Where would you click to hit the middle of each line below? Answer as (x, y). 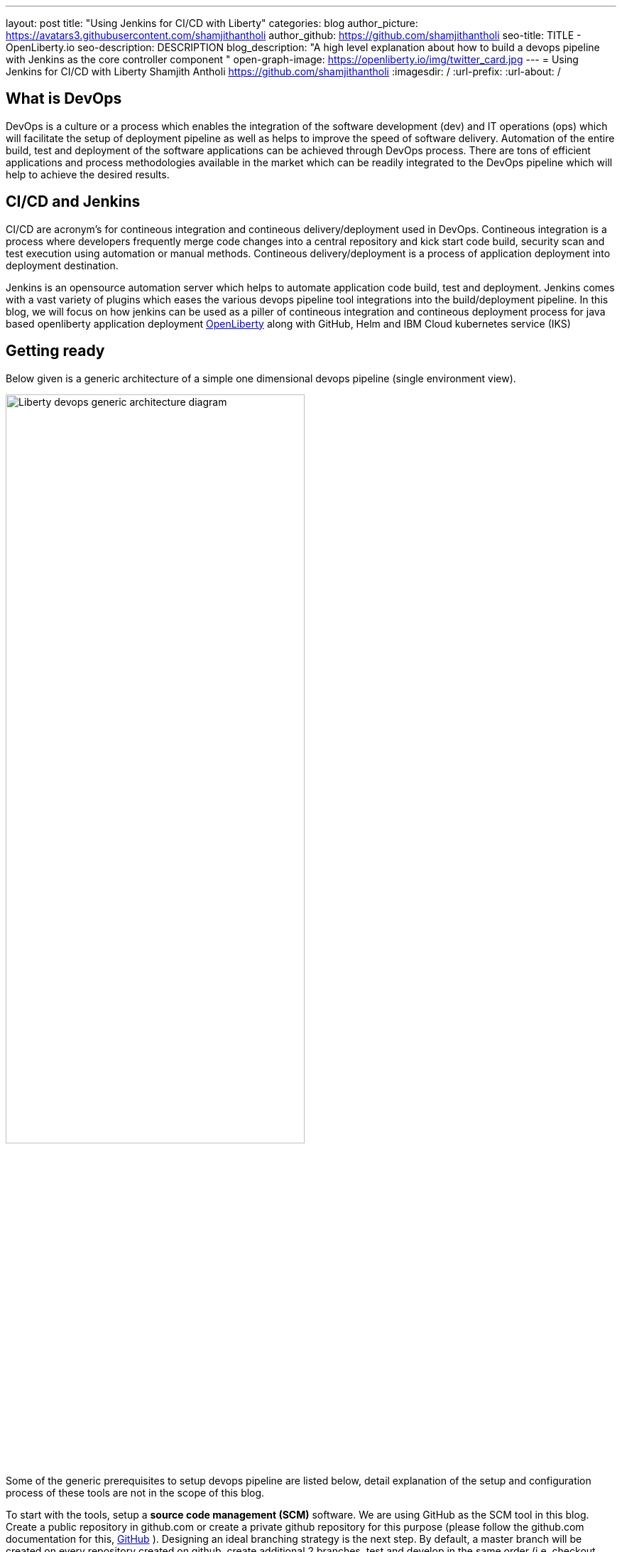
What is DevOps (64, 99)
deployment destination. (62, 265)
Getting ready (55, 351)
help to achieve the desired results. (88, 174)
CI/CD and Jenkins (73, 202)
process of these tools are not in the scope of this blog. (135, 1492)
